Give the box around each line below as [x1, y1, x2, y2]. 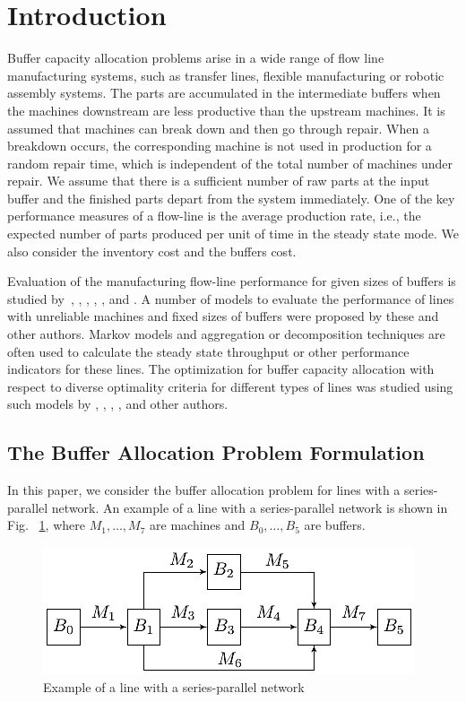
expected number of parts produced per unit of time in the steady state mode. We [7, 224, 459, 243]
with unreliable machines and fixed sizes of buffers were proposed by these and [7, 307, 439, 325]
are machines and [150, 516, 246, 534]
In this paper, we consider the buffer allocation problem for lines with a [7, 481, 401, 499]
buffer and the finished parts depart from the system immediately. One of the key [7, 188, 455, 207]
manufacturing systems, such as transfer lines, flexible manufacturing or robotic [7, 65, 444, 84]
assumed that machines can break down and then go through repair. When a [7, 118, 429, 137]
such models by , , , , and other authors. [7, 394, 229, 413]
